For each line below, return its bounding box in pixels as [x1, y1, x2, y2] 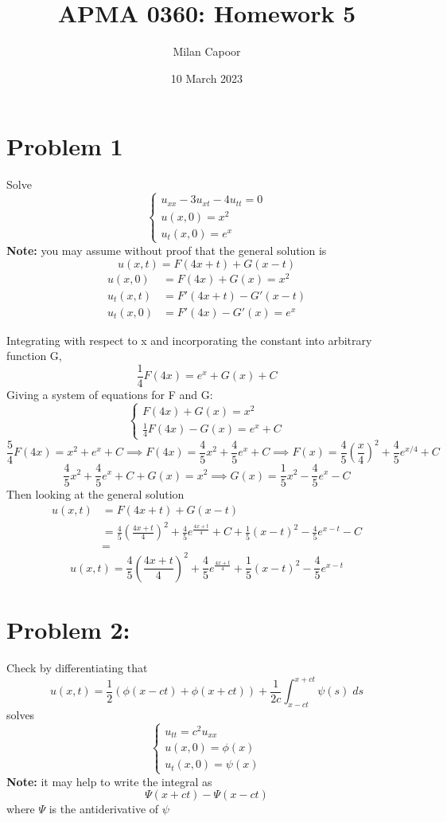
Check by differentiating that [6, 659, 148, 675]
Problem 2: [6, 613, 130, 645]
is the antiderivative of [49, 800, 159, 817]
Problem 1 [6, 130, 123, 162]
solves [6, 706, 35, 722]
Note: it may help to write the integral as [6, 773, 212, 789]
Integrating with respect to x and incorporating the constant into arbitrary [6, 331, 372, 348]
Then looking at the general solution [6, 486, 185, 503]
